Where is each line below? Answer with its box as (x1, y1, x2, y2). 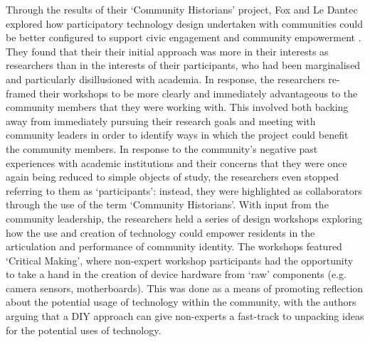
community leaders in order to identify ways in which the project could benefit (6, 127, 349, 142)
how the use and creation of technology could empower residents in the (6, 225, 315, 240)
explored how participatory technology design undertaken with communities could (6, 16, 364, 31)
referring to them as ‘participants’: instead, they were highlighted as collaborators (6, 183, 362, 198)
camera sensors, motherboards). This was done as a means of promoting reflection (6, 280, 364, 295)
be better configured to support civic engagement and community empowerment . (6, 30, 361, 45)
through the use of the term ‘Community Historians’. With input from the (6, 197, 329, 212)
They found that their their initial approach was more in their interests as (6, 43, 329, 58)
